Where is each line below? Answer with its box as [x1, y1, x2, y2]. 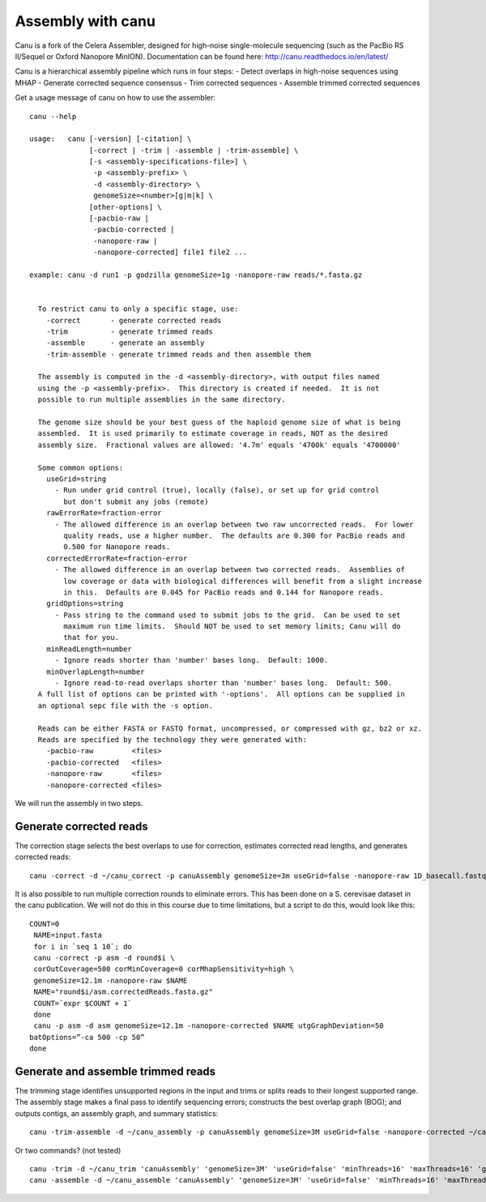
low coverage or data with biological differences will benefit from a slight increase [63, 576, 423, 586]
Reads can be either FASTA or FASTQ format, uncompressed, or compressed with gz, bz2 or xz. [37, 723, 423, 733]
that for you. [63, 633, 120, 642]
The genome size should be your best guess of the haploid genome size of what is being [37, 418, 401, 427]
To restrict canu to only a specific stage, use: [37, 305, 239, 313]
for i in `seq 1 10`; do [33, 942, 133, 951]
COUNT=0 [29, 919, 60, 928]
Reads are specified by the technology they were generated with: [37, 735, 307, 744]
